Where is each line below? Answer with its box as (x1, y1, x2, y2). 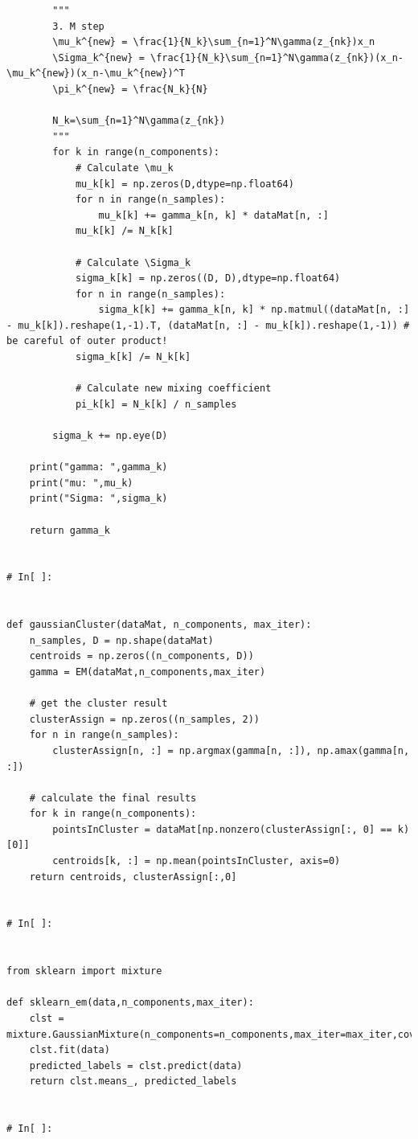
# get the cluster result (29, 698, 168, 710)
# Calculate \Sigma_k (75, 256, 191, 268)
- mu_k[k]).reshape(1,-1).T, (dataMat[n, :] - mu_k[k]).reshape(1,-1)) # (6, 319, 410, 331)
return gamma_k (29, 524, 110, 536)
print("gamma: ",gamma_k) (29, 461, 168, 473)
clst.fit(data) (29, 1044, 110, 1056)
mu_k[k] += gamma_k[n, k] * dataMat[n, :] (98, 209, 329, 221)
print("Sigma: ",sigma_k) (29, 493, 168, 505)
